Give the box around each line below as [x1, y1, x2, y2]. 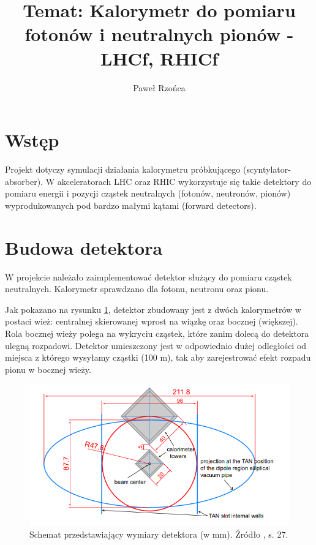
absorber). [5, 175, 43, 187]
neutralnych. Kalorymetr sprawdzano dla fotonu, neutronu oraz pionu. [5, 282, 269, 295]
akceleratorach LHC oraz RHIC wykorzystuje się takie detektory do [57, 175, 312, 187]
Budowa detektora [5, 235, 163, 260]
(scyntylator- [243, 163, 291, 176]
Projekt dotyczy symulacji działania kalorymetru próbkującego [5, 163, 241, 176]
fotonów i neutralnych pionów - [24, 21, 294, 47]
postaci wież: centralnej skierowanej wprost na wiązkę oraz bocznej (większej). [5, 315, 298, 328]
